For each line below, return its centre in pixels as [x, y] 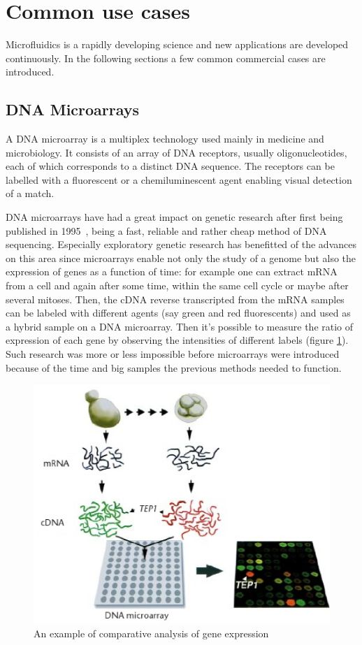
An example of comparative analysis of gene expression [151, 633]
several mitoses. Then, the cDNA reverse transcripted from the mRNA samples [175, 299]
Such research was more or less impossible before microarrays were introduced [173, 354]
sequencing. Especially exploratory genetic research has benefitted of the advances [181, 244]
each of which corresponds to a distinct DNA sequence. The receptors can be [170, 166]
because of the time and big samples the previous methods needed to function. [174, 367]
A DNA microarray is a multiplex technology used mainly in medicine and [165, 139]
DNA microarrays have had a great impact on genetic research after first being [174, 217]
